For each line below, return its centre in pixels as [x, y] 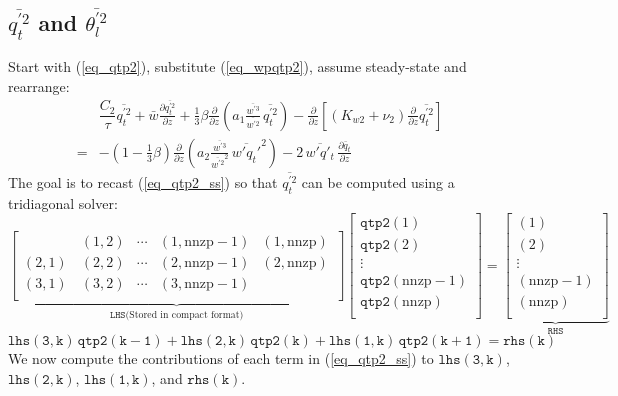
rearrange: [39, 85]
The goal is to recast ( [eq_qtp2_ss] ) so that [143, 182]
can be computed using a [378, 182]
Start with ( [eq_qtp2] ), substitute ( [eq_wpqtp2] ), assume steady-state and [237, 66]
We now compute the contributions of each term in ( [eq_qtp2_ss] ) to [221, 358]
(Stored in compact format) [184, 314]
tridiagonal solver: [63, 202]
